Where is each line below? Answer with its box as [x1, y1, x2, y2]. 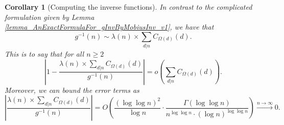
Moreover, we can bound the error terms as [5, 84, 139, 95]
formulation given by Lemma [5, 11, 94, 22]
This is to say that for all [5, 48, 84, 59]
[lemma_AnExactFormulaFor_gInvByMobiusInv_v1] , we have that [5, 21, 214, 32]
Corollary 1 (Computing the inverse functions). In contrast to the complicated [5, 2, 252, 12]
